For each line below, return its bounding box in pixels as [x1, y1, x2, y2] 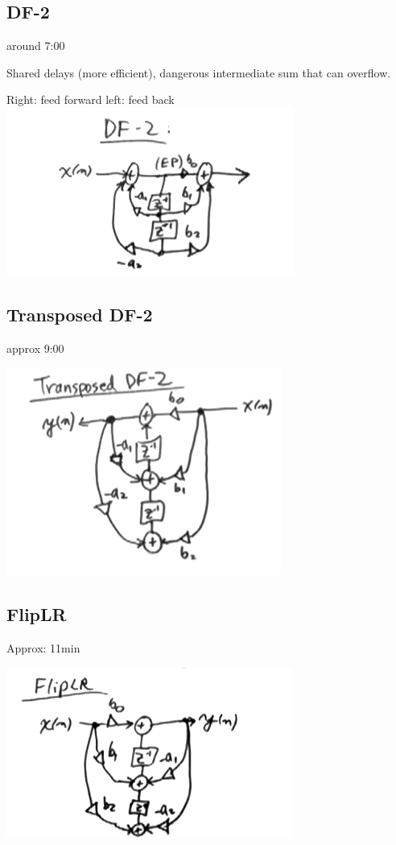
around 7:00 [6, 37, 65, 54]
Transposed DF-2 [6, 301, 153, 326]
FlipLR [6, 602, 67, 627]
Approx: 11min [6, 640, 80, 657]
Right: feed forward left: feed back [6, 91, 175, 108]
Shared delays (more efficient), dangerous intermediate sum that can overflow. [6, 64, 391, 81]
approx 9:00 [6, 339, 64, 356]
